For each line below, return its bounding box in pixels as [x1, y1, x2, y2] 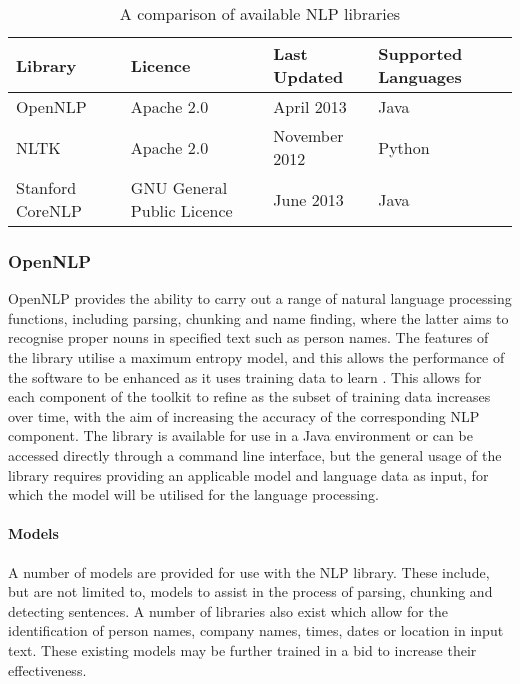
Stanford [16, 176, 77, 199]
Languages [378, 65, 462, 88]
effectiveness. [8, 659, 87, 680]
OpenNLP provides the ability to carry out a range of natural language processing [8, 288, 512, 309]
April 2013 [273, 95, 347, 118]
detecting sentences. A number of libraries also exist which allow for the [8, 600, 448, 621]
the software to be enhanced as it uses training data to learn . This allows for [8, 366, 482, 387]
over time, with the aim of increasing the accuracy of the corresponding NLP [8, 405, 480, 426]
